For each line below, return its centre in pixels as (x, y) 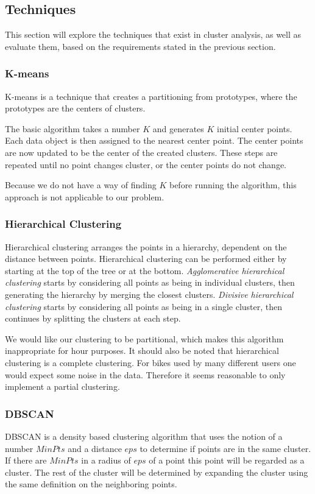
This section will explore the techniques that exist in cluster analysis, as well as (153, 34)
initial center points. (255, 128)
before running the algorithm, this (233, 185)
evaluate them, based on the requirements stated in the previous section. (140, 46)
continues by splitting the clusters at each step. (93, 318)
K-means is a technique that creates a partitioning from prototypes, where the (151, 96)
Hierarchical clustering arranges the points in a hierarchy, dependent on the (146, 246)
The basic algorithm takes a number (73, 128)
